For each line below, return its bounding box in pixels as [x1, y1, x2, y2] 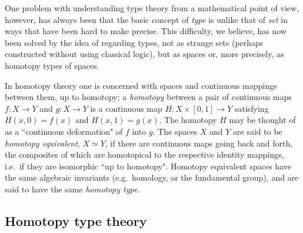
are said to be [233, 125, 282, 137]
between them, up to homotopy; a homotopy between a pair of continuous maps [5, 91, 292, 103]
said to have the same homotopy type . [5, 182, 140, 195]
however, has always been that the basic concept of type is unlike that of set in [5, 13, 288, 25]
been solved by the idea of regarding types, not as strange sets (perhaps [5, 36, 264, 48]
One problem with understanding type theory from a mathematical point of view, [5, 2, 299, 14]
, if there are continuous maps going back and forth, [105, 137, 293, 149]
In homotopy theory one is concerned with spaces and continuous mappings [5, 79, 277, 91]
